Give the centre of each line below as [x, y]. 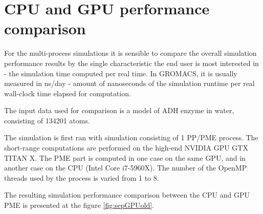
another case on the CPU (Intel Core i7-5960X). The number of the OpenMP [126, 168]
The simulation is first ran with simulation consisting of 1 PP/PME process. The [131, 137]
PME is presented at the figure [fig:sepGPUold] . [79, 205]
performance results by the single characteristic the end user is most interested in [131, 63]
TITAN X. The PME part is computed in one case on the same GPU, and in [125, 157]
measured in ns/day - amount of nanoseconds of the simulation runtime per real [129, 83]
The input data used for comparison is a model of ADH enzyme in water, [119, 110]
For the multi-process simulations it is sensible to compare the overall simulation [130, 53]
